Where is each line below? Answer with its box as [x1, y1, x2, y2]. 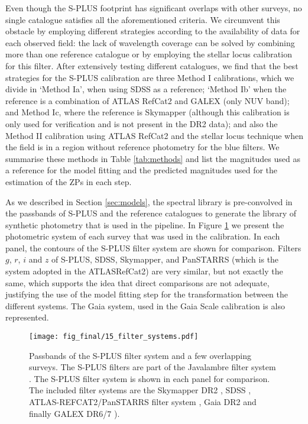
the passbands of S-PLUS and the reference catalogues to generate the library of [5, 207, 297, 219]
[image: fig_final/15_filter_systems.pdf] [29, 332, 199, 341]
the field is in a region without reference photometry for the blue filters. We [5, 141, 280, 153]
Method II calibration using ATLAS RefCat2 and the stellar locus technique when [5, 129, 303, 141]
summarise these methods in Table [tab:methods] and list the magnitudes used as [5, 152, 300, 164]
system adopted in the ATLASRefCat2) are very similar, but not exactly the [5, 265, 283, 277]
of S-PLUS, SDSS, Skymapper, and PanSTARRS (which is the [51, 253, 279, 266]
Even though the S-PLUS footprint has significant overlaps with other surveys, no [5, 2, 302, 14]
